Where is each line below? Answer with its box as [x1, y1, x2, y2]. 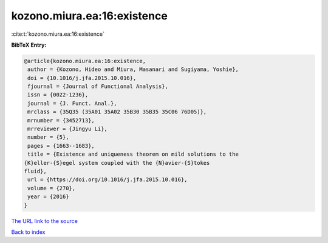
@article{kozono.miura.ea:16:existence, [24, 58, 146, 64]
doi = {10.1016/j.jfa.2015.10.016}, [27, 75, 137, 81]
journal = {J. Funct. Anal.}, [27, 100, 118, 107]
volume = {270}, [27, 185, 76, 191]
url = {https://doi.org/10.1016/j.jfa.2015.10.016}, [27, 176, 188, 183]
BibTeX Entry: [11, 41, 47, 48]
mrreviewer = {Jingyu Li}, [27, 125, 108, 133]
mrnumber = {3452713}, [27, 117, 95, 124]
